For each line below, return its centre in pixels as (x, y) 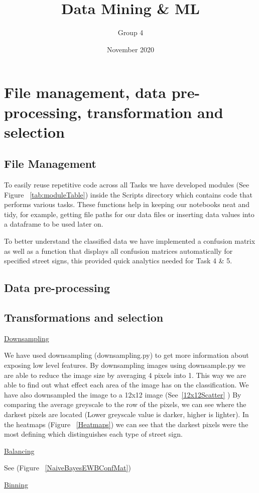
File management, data (85, 92)
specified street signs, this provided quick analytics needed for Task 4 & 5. (118, 261)
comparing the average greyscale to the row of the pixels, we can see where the (125, 404)
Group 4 (131, 32)
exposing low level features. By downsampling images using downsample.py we (125, 365)
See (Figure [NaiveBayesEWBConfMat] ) (68, 468)
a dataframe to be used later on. (54, 224)
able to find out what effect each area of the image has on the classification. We (126, 385)
